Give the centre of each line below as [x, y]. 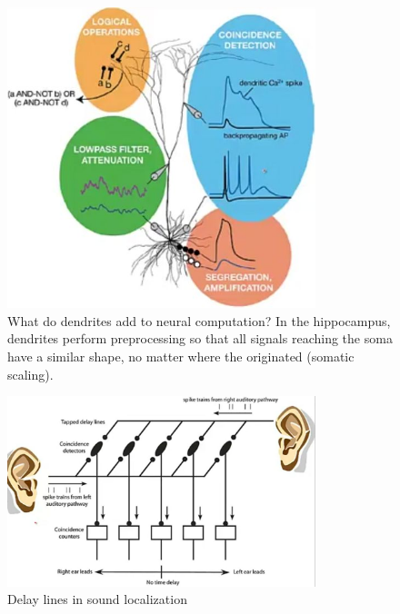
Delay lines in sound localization [97, 599]
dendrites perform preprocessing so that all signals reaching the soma [200, 338]
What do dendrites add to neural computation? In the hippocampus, [199, 320]
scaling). [30, 374]
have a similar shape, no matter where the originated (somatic [181, 357]
